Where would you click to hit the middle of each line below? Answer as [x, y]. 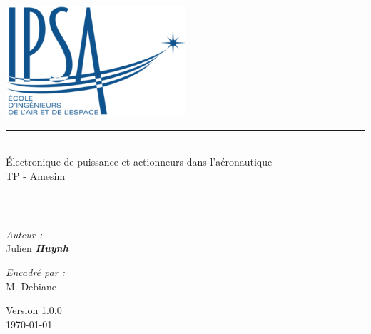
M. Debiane [31, 286]
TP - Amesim [36, 175]
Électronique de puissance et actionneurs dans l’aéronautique [139, 161]
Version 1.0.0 [34, 310]
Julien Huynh [37, 248]
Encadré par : [35, 272]
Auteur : [24, 234]
